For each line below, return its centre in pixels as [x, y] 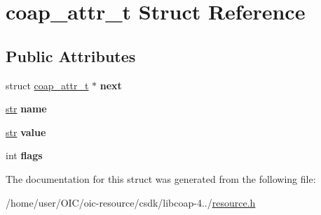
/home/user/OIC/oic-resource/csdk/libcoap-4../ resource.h [131, 202]
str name [26, 109]
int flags [24, 155]
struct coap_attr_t [47, 85]
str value [26, 132]
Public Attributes [71, 55]
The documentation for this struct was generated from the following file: [161, 178]
